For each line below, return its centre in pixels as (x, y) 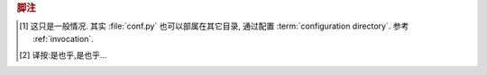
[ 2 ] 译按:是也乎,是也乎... (63, 55)
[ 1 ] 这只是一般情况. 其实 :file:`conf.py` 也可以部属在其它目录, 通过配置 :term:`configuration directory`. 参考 (214, 26)
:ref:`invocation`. (63, 38)
